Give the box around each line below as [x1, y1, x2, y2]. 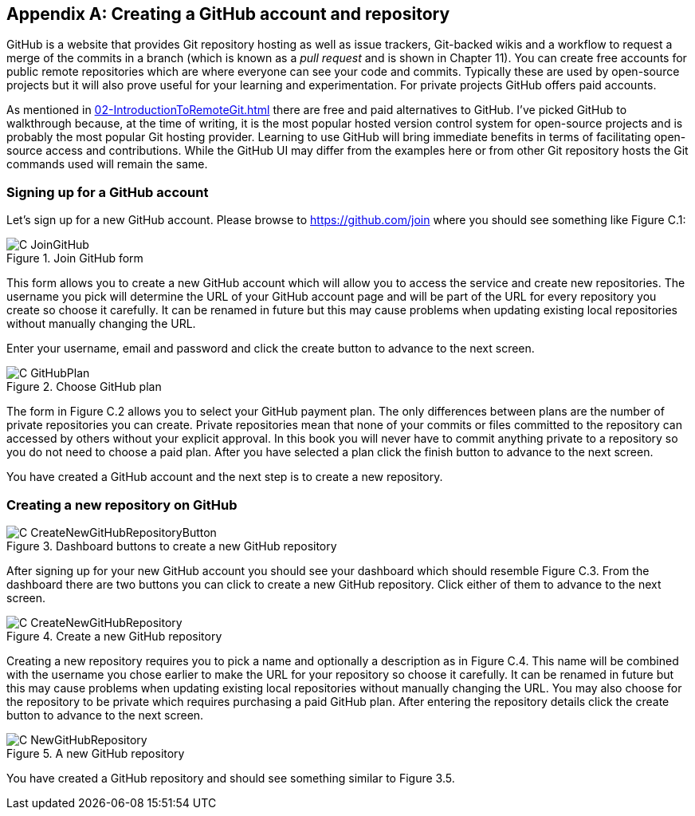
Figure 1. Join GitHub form [6, 251, 143, 266]
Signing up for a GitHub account [6, 183, 209, 200]
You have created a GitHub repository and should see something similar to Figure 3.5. [6, 771, 455, 785]
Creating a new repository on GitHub [6, 496, 238, 513]
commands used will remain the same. [6, 157, 208, 171]
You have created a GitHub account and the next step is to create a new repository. [6, 470, 443, 484]
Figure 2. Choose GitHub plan [6, 380, 162, 394]
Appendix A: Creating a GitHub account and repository [6, 4, 450, 24]
